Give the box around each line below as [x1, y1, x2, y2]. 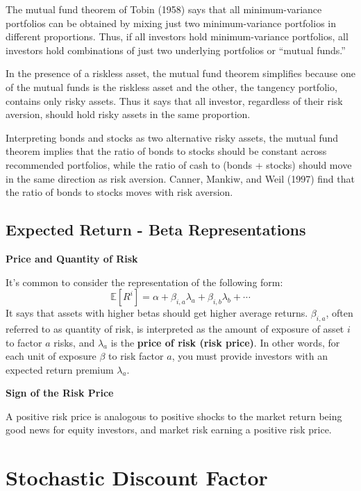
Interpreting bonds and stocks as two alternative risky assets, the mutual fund [6, 130, 339, 144]
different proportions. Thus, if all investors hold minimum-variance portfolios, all [6, 29, 349, 44]
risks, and [53, 335, 95, 349]
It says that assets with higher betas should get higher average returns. [6, 306, 308, 320]
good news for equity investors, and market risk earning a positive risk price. [6, 422, 332, 437]
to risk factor [108, 349, 164, 363]
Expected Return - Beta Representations [6, 219, 306, 240]
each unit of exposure [6, 349, 96, 363]
